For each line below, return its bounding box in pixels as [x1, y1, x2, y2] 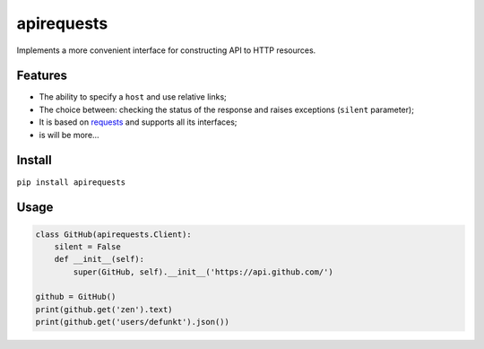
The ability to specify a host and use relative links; [39, 92, 228, 102]
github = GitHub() [35, 292, 117, 302]
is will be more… [39, 129, 99, 140]
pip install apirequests [16, 177, 125, 188]
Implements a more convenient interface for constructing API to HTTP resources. [16, 45, 316, 56]
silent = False [54, 241, 121, 251]
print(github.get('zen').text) [35, 304, 174, 314]
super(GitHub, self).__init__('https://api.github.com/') [73, 266, 333, 277]
